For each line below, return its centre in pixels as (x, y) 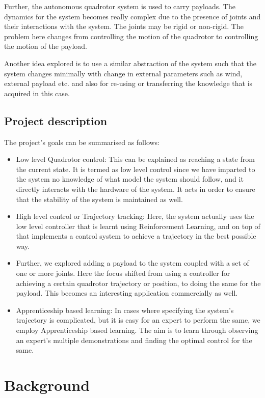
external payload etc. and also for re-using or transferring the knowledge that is (128, 83)
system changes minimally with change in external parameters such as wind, (123, 73)
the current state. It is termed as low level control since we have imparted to (136, 169)
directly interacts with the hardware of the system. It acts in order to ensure (136, 189)
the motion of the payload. (46, 46)
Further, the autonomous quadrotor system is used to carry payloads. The (120, 6)
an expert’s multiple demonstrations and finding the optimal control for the (134, 340)
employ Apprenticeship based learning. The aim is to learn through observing (137, 330)
